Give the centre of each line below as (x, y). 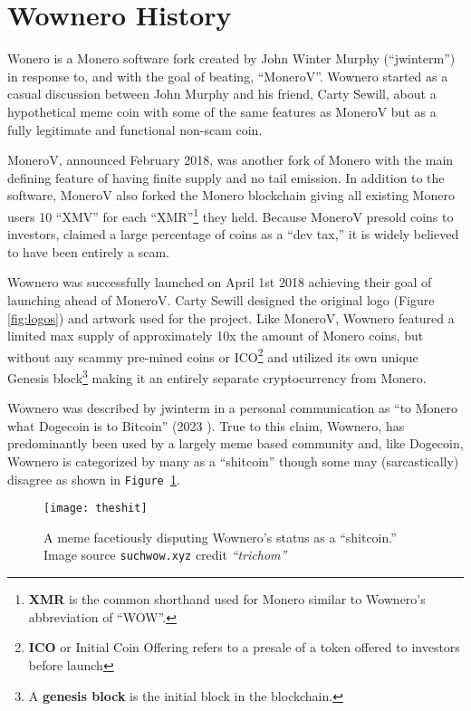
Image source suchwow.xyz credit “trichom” (165, 555)
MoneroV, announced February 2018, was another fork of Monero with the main (231, 160)
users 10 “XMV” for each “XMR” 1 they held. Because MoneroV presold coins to (231, 215)
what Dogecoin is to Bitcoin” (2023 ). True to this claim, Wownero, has (206, 425)
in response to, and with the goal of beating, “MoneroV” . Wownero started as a (228, 76)
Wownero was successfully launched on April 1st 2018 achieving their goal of (220, 282)
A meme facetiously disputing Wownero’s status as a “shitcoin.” (220, 537)
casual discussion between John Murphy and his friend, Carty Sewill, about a (222, 94)
